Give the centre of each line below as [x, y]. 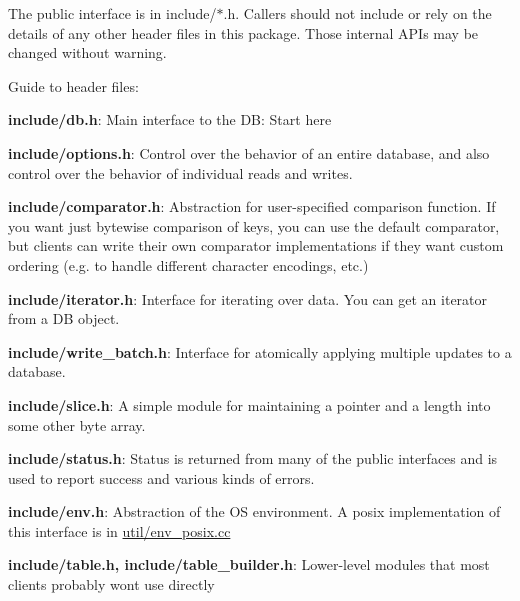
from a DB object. [64, 318]
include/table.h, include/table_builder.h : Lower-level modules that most [249, 564]
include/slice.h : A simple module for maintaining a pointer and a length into [249, 404]
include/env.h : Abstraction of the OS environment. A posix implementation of [254, 511]
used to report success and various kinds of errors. [161, 477]
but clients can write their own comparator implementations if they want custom [256, 245]
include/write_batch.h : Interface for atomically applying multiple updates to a [260, 351]
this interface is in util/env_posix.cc [119, 530]
